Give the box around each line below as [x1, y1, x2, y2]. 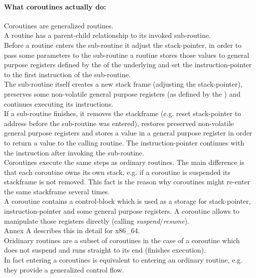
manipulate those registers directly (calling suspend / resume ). [4, 215, 189, 226]
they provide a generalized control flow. [4, 264, 124, 275]
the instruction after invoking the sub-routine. [4, 147, 144, 157]
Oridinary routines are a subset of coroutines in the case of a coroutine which [4, 235, 240, 245]
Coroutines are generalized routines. [4, 20, 114, 30]
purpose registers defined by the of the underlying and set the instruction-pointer [4, 59, 252, 70]
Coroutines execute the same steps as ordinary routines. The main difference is [4, 157, 245, 167]
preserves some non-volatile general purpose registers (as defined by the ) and [4, 88, 241, 99]
